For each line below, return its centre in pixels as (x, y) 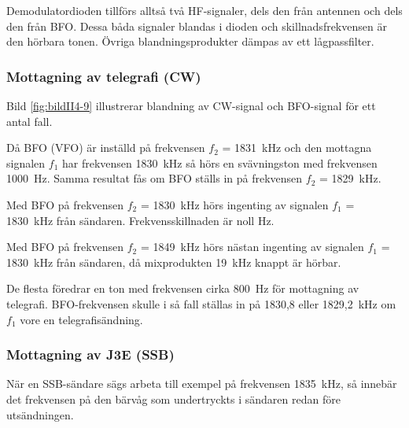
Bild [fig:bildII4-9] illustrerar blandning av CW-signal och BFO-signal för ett (191, 105)
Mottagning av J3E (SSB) (90, 354)
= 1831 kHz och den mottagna (297, 148)
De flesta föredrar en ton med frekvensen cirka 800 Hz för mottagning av (183, 288)
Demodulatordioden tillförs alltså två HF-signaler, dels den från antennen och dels (204, 10)
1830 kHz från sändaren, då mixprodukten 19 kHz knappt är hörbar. (174, 262)
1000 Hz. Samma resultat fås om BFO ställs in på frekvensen (155, 178)
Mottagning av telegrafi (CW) (104, 76)
